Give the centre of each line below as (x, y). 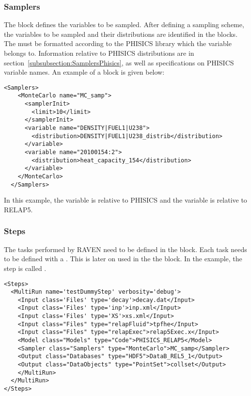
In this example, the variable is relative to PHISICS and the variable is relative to (125, 200)
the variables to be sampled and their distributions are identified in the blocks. (121, 34)
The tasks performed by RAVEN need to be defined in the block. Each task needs (125, 249)
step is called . (25, 268)
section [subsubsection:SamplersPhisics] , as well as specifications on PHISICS (119, 62)
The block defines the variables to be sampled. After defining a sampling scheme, (124, 24)
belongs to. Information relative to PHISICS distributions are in (99, 53)
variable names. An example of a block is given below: (84, 72)
